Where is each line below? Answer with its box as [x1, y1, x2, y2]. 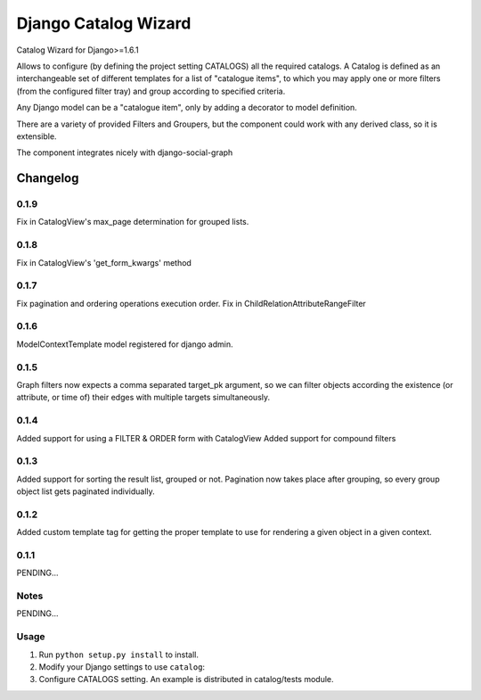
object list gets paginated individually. [16, 486, 155, 497]
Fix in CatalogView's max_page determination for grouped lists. [16, 217, 249, 227]
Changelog [16, 170, 79, 186]
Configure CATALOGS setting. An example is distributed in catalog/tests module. [38, 674, 334, 685]
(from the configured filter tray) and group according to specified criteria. [16, 86, 286, 96]
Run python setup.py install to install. [38, 649, 200, 660]
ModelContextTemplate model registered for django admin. [16, 339, 233, 350]
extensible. [16, 130, 57, 142]
